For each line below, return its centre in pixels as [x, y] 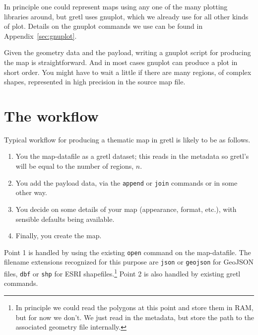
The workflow [51, 115]
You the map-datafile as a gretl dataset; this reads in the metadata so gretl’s [132, 156]
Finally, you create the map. [59, 235]
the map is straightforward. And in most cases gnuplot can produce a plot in [121, 62]
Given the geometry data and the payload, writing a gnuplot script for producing [128, 52]
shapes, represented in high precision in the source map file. [95, 82]
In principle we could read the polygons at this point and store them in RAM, [134, 307]
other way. [31, 192]
